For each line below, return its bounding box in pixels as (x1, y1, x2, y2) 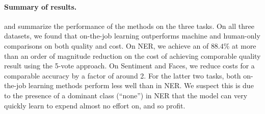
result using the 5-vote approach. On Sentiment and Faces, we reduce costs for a (4, 60, 255, 71)
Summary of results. (4, 1, 77, 12)
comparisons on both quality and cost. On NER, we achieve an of (4, 40, 209, 51)
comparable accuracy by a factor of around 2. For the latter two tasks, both (4, 70, 241, 81)
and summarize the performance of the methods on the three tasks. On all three (4, 20, 254, 31)
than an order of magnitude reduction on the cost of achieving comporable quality (4, 50, 261, 61)
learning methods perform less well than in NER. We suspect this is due (28, 80, 254, 91)
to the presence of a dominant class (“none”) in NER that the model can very (4, 90, 248, 100)
